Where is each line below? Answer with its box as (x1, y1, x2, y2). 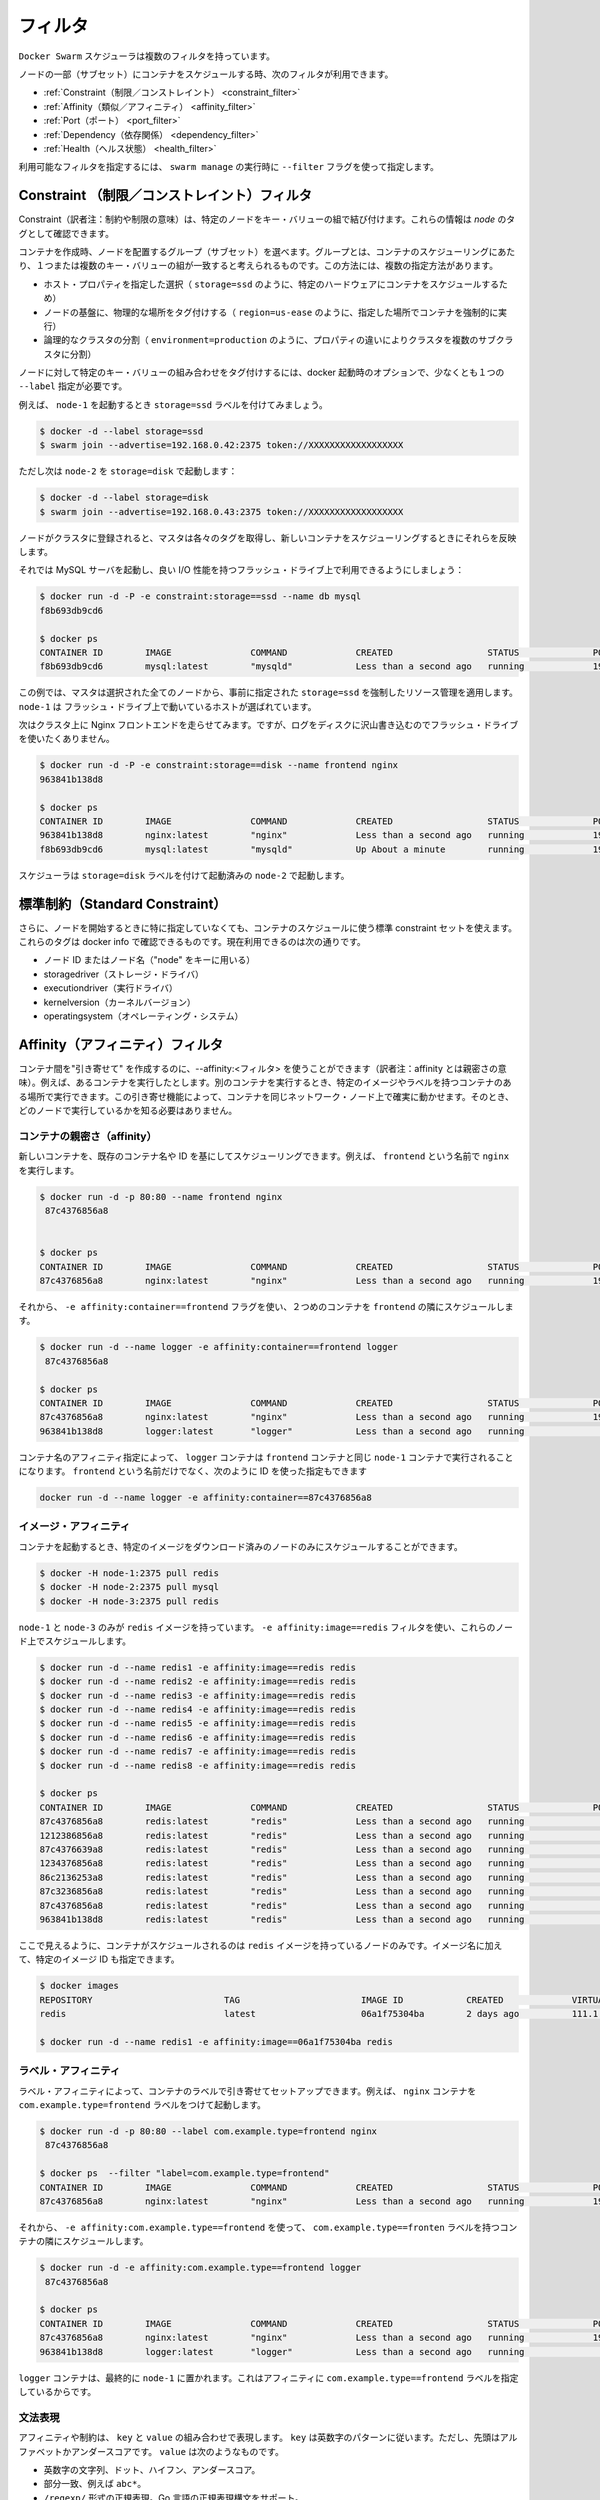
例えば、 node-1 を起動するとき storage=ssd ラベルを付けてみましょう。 (18, 398, 329, 410)
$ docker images (39, 1980, 120, 1992)
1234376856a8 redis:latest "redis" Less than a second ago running (39, 1858, 525, 1869)
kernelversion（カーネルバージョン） (43, 996, 197, 1008)
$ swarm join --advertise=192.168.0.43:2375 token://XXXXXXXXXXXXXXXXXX (39, 506, 404, 517)
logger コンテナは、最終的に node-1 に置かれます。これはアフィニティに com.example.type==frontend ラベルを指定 (18, 2371, 519, 2384)
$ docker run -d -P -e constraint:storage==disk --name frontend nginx (39, 760, 399, 771)
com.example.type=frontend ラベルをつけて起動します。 (18, 2098, 267, 2110)
